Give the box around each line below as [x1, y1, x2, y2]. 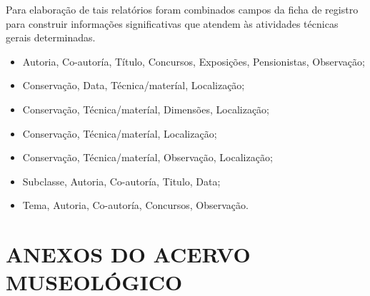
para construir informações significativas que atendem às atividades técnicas [6, 16, 339, 31]
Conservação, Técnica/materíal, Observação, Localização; [22, 150, 273, 165]
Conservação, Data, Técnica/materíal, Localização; [22, 78, 245, 93]
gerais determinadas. [6, 30, 96, 45]
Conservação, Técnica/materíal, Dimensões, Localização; [22, 101, 269, 116]
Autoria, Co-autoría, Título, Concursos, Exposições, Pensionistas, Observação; [22, 53, 365, 68]
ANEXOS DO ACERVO [6, 240, 251, 269]
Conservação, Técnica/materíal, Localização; [22, 126, 217, 141]
